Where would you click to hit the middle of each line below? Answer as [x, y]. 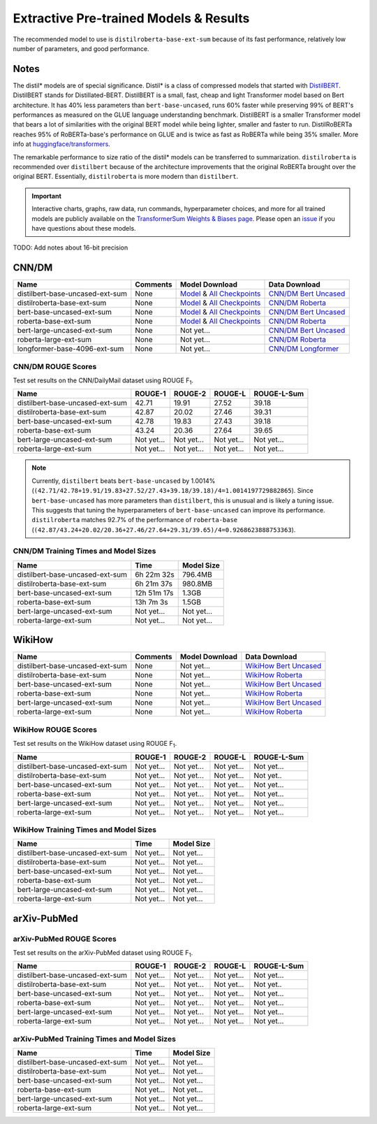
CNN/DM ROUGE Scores [55, 366]
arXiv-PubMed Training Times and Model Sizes [94, 1039]
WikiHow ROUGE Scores [55, 729]
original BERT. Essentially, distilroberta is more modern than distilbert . [126, 176]
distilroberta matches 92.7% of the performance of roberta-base [135, 520]
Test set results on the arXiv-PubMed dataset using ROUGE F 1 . [103, 953]
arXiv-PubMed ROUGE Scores [65, 939]
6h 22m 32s [155, 575]
